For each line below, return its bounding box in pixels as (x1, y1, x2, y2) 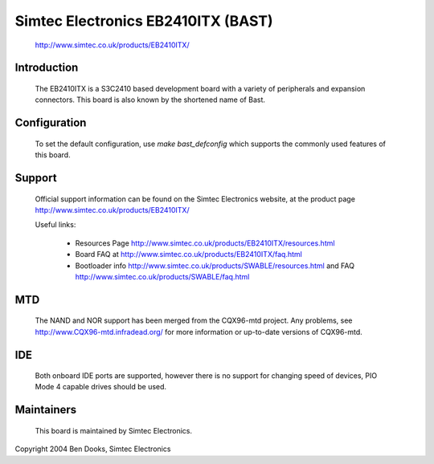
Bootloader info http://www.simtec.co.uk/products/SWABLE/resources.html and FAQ (75, 261, 355, 271)
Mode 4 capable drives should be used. (35, 382, 167, 392)
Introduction (14, 61, 79, 75)
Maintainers (14, 403, 77, 417)
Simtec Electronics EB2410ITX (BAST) (14, 12, 273, 30)
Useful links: (35, 220, 76, 230)
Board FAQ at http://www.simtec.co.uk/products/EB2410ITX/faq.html (75, 250, 303, 259)
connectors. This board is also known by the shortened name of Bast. (35, 95, 265, 104)
